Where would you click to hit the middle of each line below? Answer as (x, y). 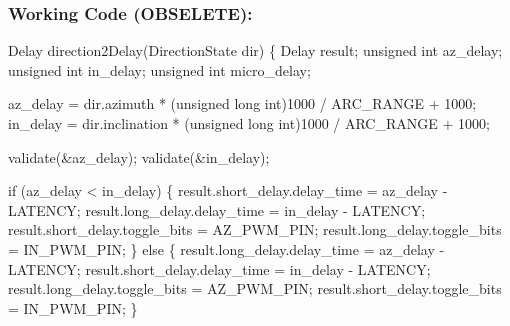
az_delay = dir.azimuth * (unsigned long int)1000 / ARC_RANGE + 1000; (242, 103)
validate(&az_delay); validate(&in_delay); (139, 156)
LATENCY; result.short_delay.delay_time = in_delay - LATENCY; (219, 268)
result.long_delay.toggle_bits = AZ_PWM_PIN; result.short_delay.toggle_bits (255, 288)
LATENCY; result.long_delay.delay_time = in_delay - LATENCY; (217, 209)
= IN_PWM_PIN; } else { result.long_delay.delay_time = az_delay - (226, 248)
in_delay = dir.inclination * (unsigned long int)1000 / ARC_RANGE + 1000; (249, 123)
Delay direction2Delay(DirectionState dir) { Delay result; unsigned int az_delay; (255, 50)
